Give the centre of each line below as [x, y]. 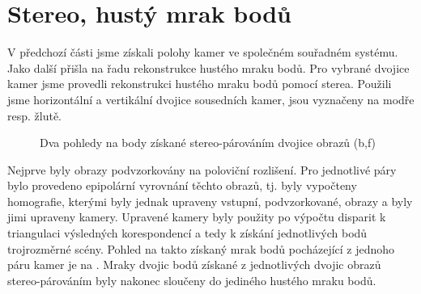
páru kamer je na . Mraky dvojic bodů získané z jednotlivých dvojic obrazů [194, 265]
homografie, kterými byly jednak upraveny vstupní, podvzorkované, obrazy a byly [210, 201]
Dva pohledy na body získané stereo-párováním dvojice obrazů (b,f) [208, 143]
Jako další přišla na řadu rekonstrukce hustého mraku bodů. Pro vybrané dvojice [208, 67]
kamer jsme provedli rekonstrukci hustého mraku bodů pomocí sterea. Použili [200, 84]
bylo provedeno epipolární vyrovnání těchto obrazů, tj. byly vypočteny [182, 185]
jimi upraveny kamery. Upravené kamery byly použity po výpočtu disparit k [197, 217]
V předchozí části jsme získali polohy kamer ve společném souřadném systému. [203, 52]
